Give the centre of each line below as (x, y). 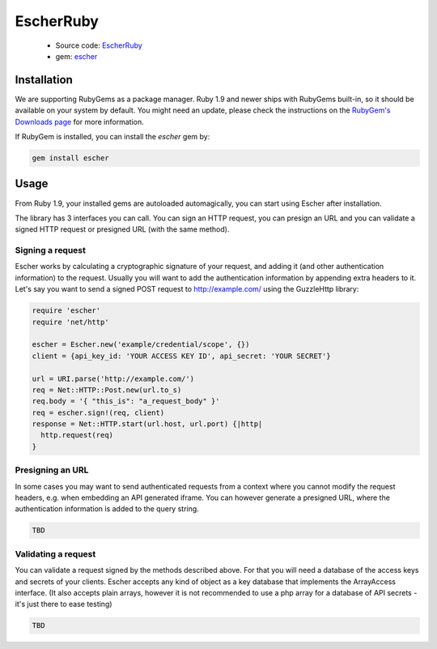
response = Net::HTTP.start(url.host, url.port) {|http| (147, 424)
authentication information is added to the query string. (107, 509)
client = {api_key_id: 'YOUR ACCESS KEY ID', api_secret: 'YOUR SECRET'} (181, 356)
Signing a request (51, 250)
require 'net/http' (70, 322)
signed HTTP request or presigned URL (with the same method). (122, 229)
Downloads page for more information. (80, 122)
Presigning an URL (52, 470)
